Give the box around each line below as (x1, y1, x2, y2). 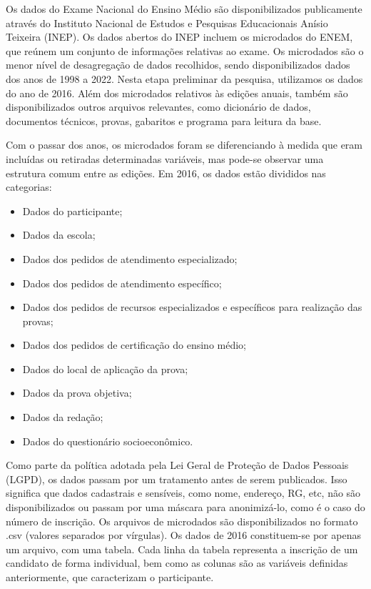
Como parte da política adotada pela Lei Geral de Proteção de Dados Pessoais (6, 457, 349, 472)
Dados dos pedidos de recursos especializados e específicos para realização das (22, 300, 362, 315)
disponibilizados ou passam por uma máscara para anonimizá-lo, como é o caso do (6, 500, 365, 515)
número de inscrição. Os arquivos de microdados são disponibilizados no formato (6, 513, 358, 528)
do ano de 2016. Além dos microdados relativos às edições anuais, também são (6, 85, 348, 100)
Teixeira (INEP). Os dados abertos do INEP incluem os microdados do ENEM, (6, 29, 353, 44)
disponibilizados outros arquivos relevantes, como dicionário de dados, (6, 99, 311, 114)
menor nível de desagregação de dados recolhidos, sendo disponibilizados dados (6, 57, 350, 72)
